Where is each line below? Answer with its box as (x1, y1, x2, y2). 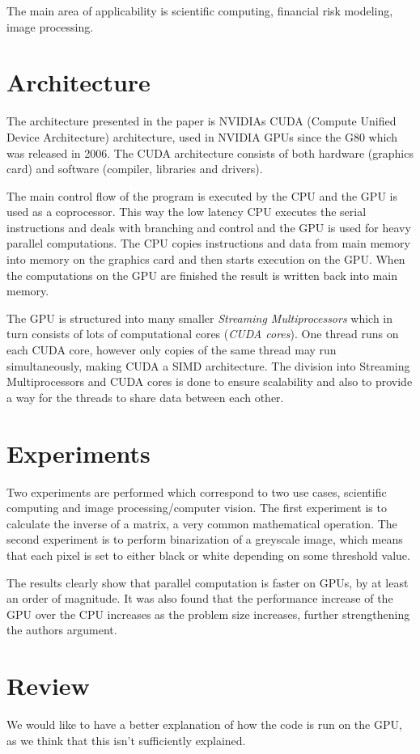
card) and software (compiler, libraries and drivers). (6, 160, 263, 177)
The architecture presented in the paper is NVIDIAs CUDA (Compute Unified (6, 112, 397, 129)
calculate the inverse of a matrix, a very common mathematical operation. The (6, 515, 397, 532)
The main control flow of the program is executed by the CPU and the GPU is (6, 187, 397, 204)
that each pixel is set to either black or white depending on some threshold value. (6, 546, 410, 563)
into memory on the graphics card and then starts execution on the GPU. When (6, 251, 405, 268)
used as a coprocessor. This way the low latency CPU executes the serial (6, 203, 367, 220)
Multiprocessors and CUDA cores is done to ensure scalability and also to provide (6, 373, 413, 390)
